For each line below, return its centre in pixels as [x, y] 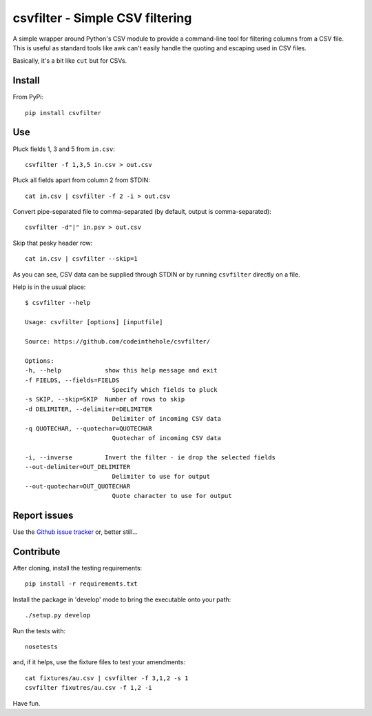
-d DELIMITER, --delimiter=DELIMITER [89, 409]
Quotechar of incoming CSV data [167, 438]
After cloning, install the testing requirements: [77, 568]
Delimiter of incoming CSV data [167, 419]
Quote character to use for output [172, 496]
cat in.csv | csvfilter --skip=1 [81, 259]
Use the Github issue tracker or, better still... [75, 532]
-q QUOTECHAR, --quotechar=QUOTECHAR [89, 428]
